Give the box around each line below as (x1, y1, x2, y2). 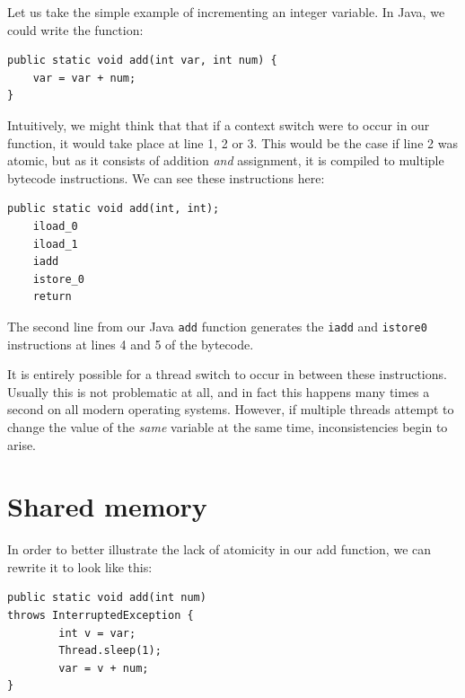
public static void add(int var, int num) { (7, 54, 277, 67)
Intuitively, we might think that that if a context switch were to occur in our (7, 115, 430, 134)
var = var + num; (32, 71, 136, 84)
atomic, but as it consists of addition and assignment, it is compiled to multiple (7, 151, 444, 170)
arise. (7, 435, 37, 454)
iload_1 (32, 237, 78, 251)
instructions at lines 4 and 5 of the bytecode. (7, 334, 254, 353)
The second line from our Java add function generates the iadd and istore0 (7, 316, 427, 335)
